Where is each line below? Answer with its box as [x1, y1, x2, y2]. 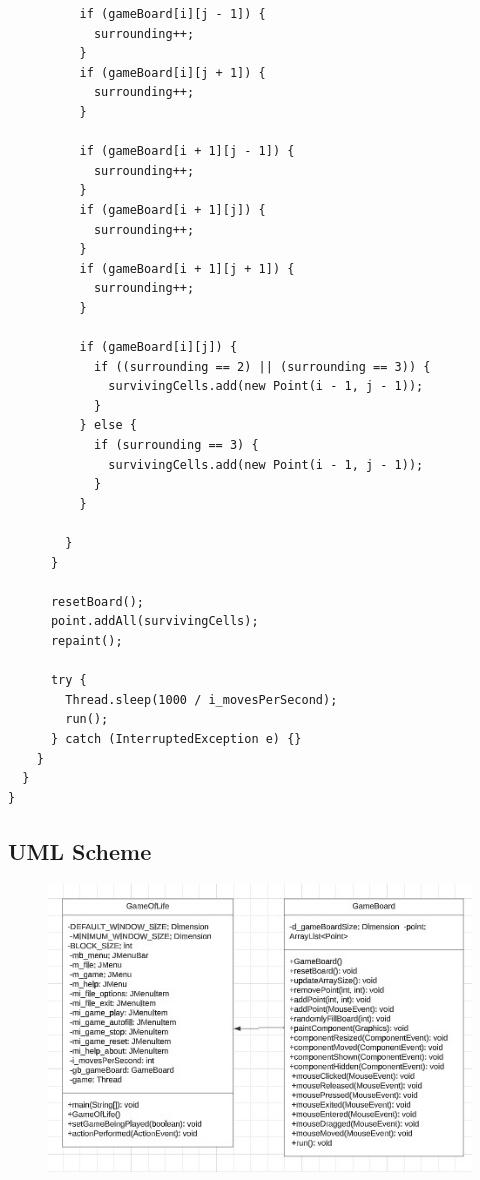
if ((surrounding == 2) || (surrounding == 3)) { [93, 359, 431, 374]
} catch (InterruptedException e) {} [50, 731, 302, 746]
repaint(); [50, 634, 123, 648]
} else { [79, 418, 137, 433]
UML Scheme [8, 835, 152, 866]
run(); [65, 712, 109, 727]
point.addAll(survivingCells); [50, 614, 259, 629]
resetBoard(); [50, 594, 145, 609]
